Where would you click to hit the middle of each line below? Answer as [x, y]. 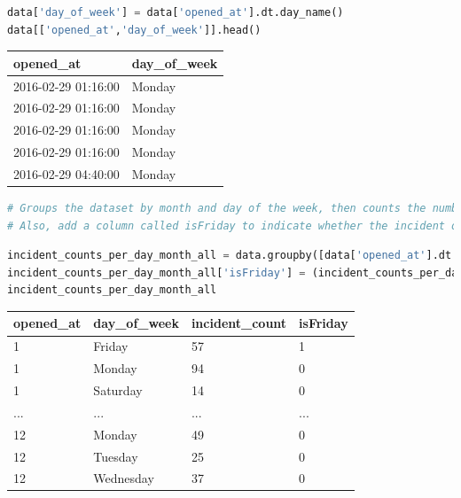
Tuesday [116, 456]
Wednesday [124, 478]
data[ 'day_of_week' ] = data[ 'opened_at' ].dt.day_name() [176, 12]
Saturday [118, 390]
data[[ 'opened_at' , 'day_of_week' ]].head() [134, 30]
